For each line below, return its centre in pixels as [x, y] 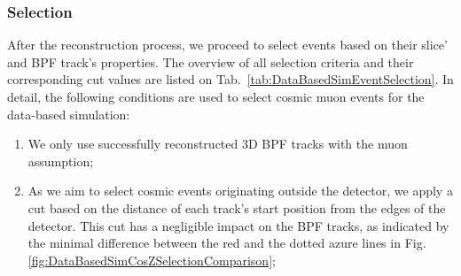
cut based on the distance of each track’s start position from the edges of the [237, 207]
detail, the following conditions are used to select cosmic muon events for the [216, 96]
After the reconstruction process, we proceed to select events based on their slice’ [227, 45]
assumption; [61, 161]
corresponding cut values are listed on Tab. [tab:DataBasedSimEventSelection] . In [230, 79]
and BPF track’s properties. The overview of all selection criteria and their [211, 61]
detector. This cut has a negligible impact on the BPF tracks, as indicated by [238, 225]
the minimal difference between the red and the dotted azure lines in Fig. [227, 243]
